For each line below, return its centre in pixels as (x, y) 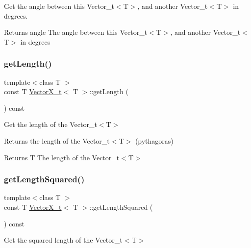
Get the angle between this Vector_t (59, 6)
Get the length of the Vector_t (50, 124)
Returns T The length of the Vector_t (62, 157)
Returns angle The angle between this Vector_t (76, 32)
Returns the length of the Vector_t (57, 140)
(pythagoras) (154, 140)
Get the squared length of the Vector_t (63, 240)
